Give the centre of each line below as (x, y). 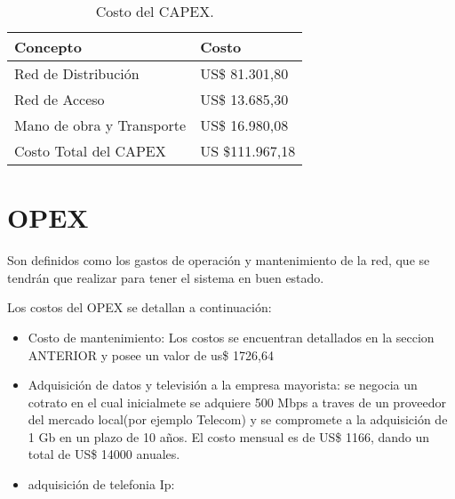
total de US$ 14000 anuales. (104, 454)
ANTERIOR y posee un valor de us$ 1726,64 (151, 354)
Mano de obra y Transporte (100, 125)
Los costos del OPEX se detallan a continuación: (140, 307)
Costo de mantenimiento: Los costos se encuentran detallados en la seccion (231, 337)
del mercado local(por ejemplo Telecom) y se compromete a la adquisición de (238, 419)
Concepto (48, 47)
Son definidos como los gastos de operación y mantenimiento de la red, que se (219, 260)
